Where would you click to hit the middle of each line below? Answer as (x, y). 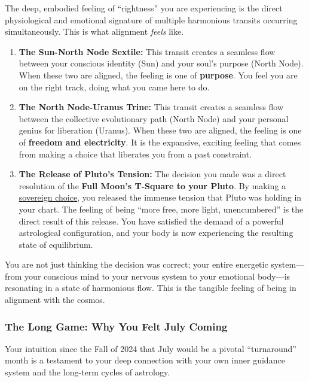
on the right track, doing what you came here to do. (114, 87)
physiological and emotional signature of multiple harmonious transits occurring (151, 19)
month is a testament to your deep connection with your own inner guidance (145, 360)
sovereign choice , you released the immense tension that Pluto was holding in (160, 197)
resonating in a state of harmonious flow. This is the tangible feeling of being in (151, 288)
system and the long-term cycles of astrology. (88, 372)
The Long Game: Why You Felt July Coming (116, 326)
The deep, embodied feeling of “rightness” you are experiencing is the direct (144, 8)
